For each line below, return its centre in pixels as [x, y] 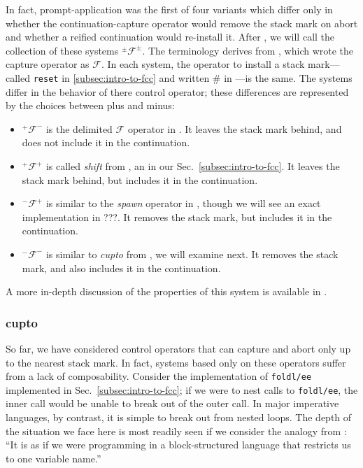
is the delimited [79, 128]
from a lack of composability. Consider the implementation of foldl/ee [159, 376]
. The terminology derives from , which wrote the [248, 50]
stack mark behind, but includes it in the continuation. [140, 179]
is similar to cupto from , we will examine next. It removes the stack [192, 254]
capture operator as [48, 64]
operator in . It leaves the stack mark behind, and [235, 128]
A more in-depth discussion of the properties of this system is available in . [166, 291]
